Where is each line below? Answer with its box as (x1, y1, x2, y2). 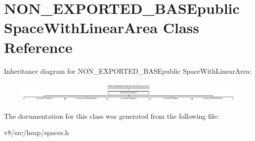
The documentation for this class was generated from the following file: (4, 110, 219, 121)
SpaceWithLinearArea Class (4, 17, 200, 38)
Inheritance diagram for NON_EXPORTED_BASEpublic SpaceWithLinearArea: (4, 65, 252, 76)
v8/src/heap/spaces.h (4, 127, 69, 138)
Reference (4, 37, 73, 57)
